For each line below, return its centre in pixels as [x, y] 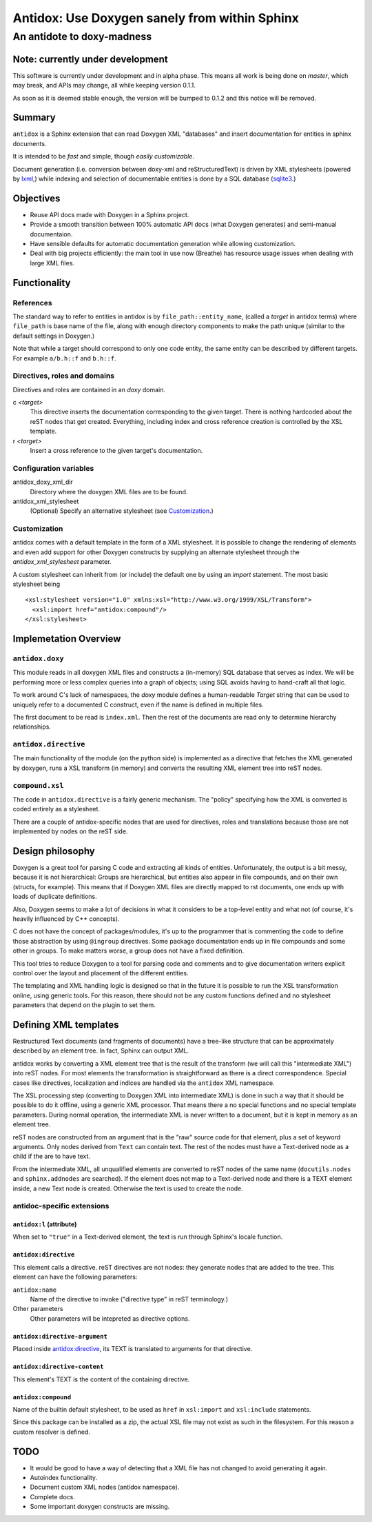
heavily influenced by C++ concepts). [66, 919]
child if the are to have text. [52, 1156]
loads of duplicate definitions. [55, 897]
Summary [34, 118]
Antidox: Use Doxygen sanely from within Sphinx [156, 18]
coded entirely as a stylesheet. [56, 809]
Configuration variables [53, 468]
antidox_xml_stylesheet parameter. [62, 562]
